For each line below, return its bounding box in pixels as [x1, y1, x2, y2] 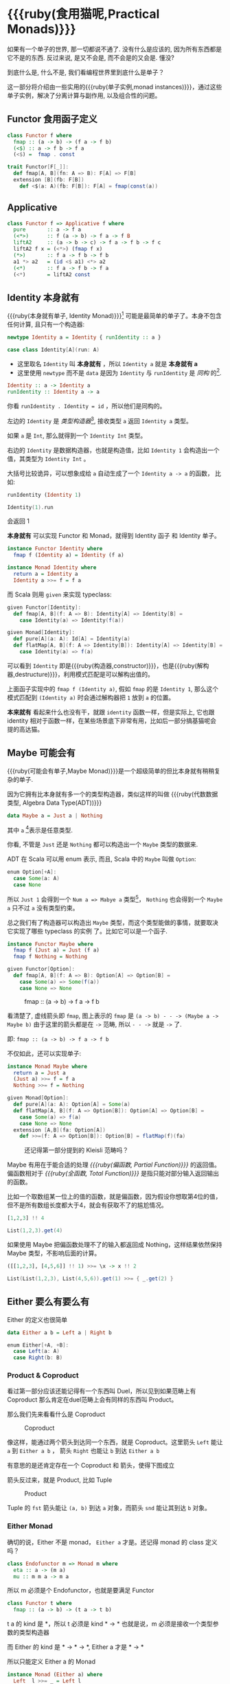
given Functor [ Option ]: [7, 966, 76, 973]
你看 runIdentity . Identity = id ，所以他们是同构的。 [7, 402, 166, 410]
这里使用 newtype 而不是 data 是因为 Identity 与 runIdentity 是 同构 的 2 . [16, 367, 222, 377]
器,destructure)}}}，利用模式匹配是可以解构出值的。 [7, 670, 154, 678]
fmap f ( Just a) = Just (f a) [13, 947, 100, 954]
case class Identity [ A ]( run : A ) [7, 346, 100, 353]
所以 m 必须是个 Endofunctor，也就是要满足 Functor [7, 1586, 154, 1595]
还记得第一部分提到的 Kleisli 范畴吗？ [24, 1146, 129, 1154]
